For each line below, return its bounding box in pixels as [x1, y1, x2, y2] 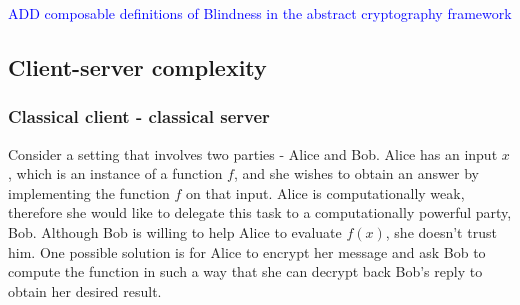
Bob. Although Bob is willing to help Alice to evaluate [8, 221, 342, 242]
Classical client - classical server [8, 104, 270, 129]
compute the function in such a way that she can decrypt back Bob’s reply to [8, 261, 483, 282]
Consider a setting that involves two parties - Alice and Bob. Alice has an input [8, 143, 498, 164]
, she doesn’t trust [385, 221, 497, 242]
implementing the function [8, 182, 170, 203]
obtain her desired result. [8, 280, 162, 301]
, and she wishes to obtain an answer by [233, 163, 479, 184]
